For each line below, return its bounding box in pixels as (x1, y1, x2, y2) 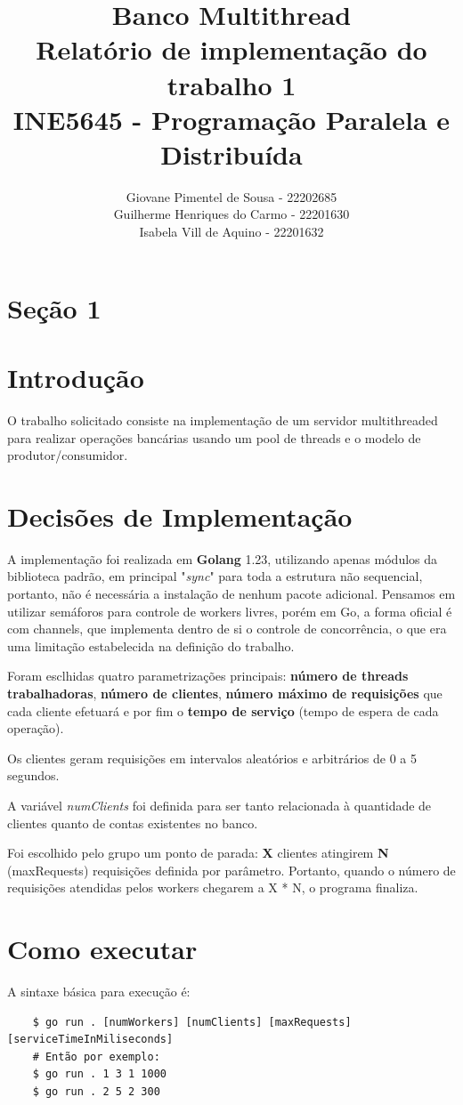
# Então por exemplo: (32, 1050, 160, 1063)
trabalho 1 (167, 66, 296, 102)
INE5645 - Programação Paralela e (12, 101, 451, 137)
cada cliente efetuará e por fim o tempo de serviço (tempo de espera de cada (7, 701, 439, 720)
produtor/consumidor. (7, 446, 128, 464)
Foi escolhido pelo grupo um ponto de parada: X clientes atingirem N (7, 843, 389, 862)
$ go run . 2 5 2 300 (32, 1085, 160, 1099)
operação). (7, 719, 64, 738)
